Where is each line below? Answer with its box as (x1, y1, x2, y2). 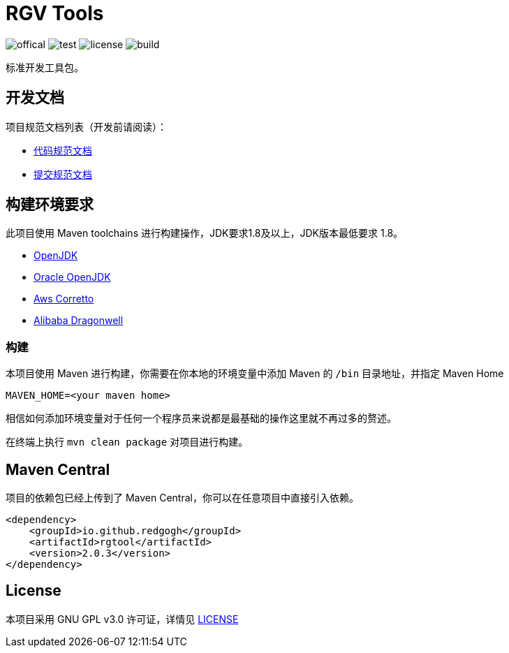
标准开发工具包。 (6, 61, 84, 73)
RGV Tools (6, 1, 104, 25)
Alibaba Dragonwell (34, 314, 124, 327)
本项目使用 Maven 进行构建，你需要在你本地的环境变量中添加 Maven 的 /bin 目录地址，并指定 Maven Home (6, 367, 504, 380)
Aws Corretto (34, 293, 94, 305)
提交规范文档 (34, 168, 92, 180)
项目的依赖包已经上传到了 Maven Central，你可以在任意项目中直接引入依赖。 (6, 492, 359, 504)
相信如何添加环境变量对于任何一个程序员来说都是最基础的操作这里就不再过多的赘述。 (6, 412, 397, 425)
